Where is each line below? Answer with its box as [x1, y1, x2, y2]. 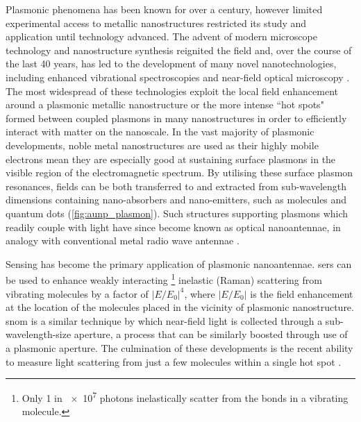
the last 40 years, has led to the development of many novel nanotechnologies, [6, 56, 337, 71]
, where [184, 286, 215, 301]
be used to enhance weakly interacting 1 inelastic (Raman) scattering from [6, 271, 322, 287]
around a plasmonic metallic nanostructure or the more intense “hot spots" [6, 97, 324, 112]
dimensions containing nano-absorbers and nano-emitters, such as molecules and [6, 192, 347, 207]
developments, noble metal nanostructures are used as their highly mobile [6, 137, 319, 152]
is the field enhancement [250, 286, 353, 301]
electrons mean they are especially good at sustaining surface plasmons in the [6, 151, 336, 166]
